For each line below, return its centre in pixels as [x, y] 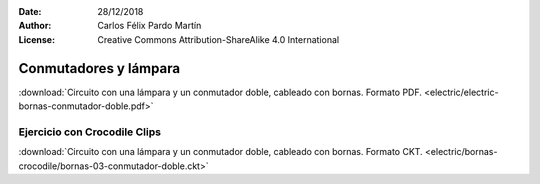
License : [36, 39]
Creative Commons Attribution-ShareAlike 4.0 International [218, 39]
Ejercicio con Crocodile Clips [90, 132]
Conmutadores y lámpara [99, 68]
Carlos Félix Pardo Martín [149, 26]
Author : [35, 26]
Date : [30, 11]
